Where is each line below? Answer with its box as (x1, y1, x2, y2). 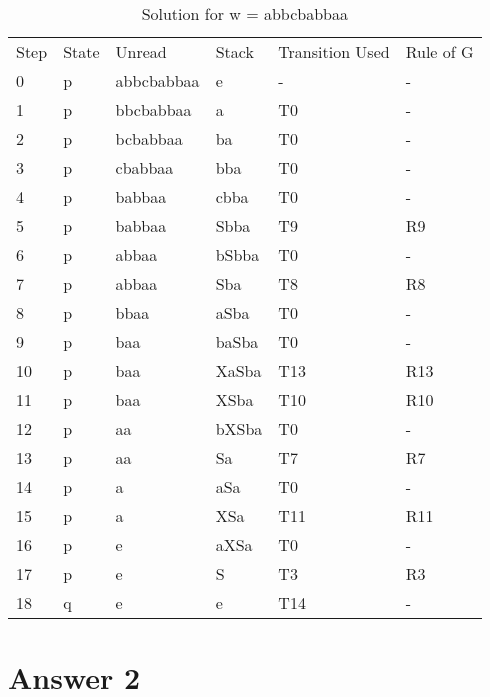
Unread (115, 40, 167, 63)
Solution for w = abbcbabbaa (141, 2, 348, 25)
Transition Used (278, 40, 390, 63)
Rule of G (405, 40, 474, 63)
